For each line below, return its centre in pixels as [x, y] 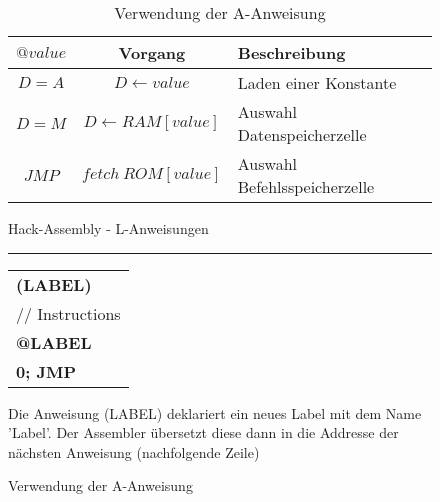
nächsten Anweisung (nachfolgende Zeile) [134, 451]
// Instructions [68, 313]
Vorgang [152, 52]
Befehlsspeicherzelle [306, 186]
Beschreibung [291, 52]
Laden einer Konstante [317, 82]
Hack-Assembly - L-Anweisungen [108, 228]
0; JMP [46, 371]
